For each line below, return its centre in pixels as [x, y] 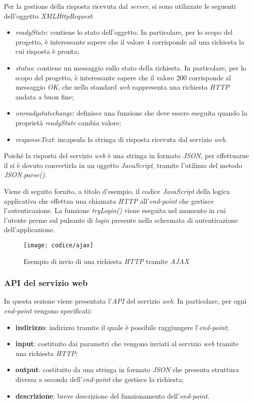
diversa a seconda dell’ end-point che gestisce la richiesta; [100, 379]
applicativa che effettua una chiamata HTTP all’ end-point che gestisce [109, 201]
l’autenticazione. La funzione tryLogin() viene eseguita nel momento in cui [115, 210]
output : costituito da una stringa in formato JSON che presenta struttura [127, 369]
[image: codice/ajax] [59, 245]
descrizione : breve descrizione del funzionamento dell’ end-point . [112, 395]
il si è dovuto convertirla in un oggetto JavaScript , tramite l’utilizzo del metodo [123, 165]
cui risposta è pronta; [47, 51]
